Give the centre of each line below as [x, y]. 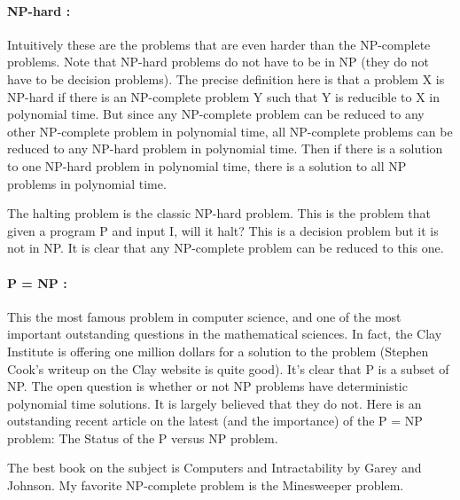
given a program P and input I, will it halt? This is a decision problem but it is [223, 230]
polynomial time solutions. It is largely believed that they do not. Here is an [214, 403]
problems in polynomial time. [87, 183]
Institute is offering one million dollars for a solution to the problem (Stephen [218, 351]
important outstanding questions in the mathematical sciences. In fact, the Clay [225, 334]
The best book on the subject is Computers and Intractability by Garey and [214, 468]
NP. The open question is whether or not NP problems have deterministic [207, 386]
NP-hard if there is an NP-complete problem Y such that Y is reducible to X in [224, 96]
